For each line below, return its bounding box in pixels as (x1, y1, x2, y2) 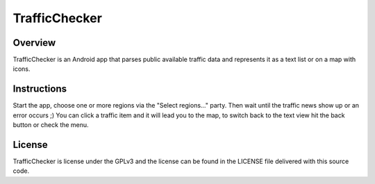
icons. (12, 65, 31, 73)
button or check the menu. (12, 121, 90, 129)
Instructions (12, 83, 67, 95)
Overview (12, 37, 56, 49)
